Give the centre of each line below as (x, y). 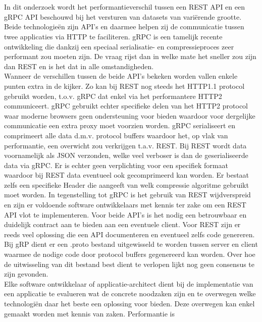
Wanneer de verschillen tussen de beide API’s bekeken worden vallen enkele (121, 76)
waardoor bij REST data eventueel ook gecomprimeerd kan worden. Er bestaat (127, 175)
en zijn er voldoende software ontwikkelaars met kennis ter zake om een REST (125, 205)
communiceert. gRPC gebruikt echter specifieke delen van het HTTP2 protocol (126, 106)
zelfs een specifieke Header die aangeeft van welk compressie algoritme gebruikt (126, 184)
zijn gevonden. (26, 274)
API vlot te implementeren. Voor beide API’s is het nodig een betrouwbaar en (125, 214)
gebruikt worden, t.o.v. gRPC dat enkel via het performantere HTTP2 (113, 96)
